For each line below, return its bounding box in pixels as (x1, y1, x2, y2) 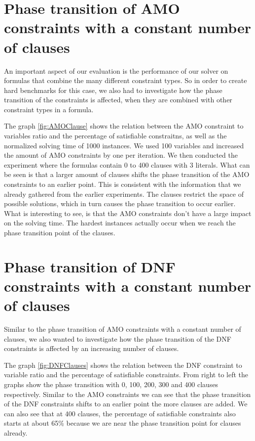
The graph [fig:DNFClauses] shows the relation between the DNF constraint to (4, 359, 242, 370)
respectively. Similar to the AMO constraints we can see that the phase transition (4, 389, 251, 399)
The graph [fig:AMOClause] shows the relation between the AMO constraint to (4, 121, 244, 131)
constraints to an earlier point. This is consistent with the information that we (4, 179, 241, 189)
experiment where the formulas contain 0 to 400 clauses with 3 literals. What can (4, 159, 250, 170)
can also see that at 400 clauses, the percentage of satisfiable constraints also (4, 408, 236, 418)
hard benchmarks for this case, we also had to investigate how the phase (4, 85, 222, 95)
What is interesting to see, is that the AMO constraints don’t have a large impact (4, 208, 252, 218)
